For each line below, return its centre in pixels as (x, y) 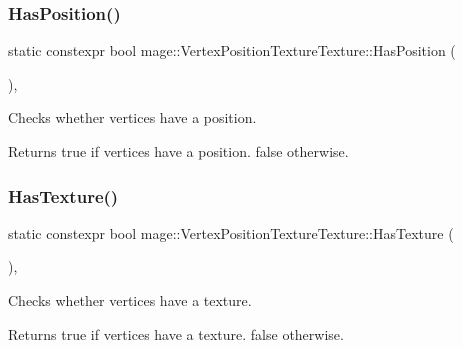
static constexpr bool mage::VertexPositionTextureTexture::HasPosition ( (232, 50)
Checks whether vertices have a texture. (130, 300)
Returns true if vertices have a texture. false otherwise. (176, 333)
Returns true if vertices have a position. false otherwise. (178, 151)
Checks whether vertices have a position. (132, 117)
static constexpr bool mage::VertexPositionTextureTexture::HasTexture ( (231, 232)
